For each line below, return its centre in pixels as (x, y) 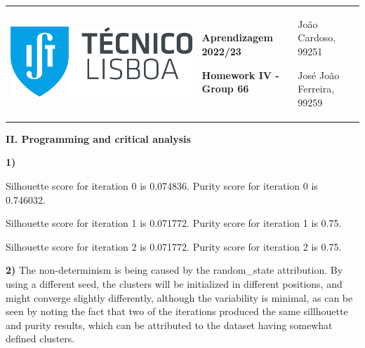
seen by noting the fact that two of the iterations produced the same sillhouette (177, 311)
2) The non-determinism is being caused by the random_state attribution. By (174, 270)
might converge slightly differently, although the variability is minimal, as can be (179, 297)
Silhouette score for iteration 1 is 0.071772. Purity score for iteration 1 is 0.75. (174, 223)
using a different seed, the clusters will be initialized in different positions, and (174, 283)
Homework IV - (240, 75)
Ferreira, (316, 89)
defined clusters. (40, 339)
